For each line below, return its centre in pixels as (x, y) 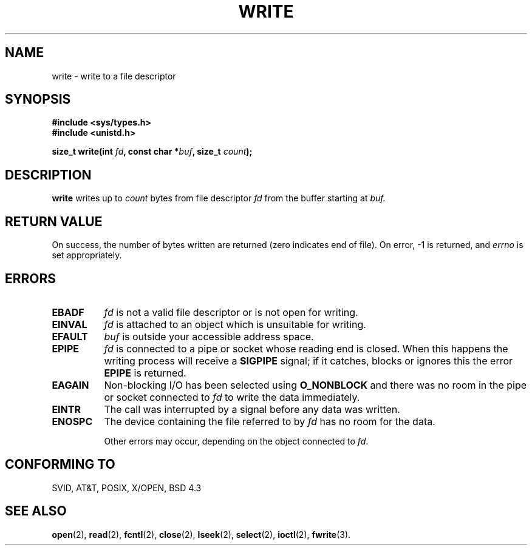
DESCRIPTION (48, 175)
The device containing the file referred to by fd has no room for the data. (270, 421)
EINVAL (70, 324)
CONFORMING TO (60, 464)
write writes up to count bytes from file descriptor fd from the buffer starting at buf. (219, 198)
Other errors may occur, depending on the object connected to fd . (236, 441)
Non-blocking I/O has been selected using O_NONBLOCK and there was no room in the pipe (315, 385)
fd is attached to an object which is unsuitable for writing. (235, 324)
